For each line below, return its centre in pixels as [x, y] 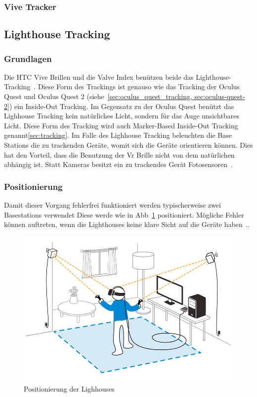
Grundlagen [28, 58]
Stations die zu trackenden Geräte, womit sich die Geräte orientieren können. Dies [128, 145]
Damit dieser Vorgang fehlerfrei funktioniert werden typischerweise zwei [112, 205]
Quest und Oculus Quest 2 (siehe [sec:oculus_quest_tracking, [98, 96]
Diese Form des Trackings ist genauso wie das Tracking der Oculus [139, 86]
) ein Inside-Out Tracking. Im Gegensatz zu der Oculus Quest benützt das [122, 106]
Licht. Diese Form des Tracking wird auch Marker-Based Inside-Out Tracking [121, 125]
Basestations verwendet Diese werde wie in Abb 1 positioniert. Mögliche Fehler [124, 214]
